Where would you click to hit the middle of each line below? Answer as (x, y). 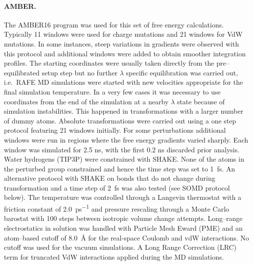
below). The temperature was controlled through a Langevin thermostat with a (123, 197)
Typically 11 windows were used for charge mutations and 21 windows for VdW (123, 34)
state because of (201, 101)
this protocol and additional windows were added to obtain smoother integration (125, 53)
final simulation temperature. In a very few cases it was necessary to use (112, 91)
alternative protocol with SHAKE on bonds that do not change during (110, 178)
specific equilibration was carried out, (182, 72)
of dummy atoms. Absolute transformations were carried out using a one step (120, 120)
